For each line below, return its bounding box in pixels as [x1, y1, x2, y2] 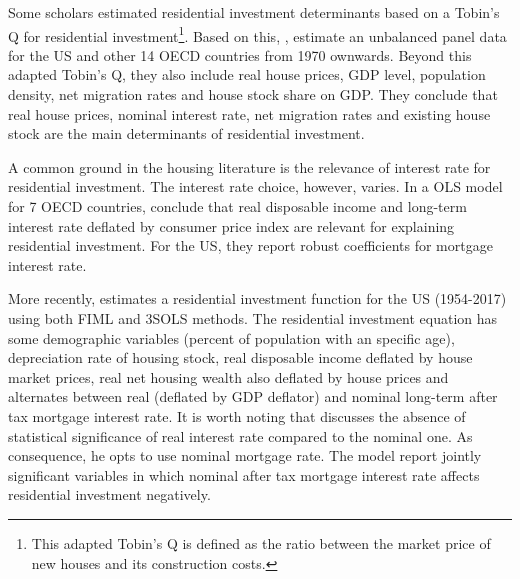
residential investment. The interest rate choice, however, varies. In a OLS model [8, 176, 503, 197]
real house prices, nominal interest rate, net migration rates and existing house [8, 103, 491, 124]
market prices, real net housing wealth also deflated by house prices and [8, 366, 449, 387]
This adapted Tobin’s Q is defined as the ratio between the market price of [31, 532, 491, 553]
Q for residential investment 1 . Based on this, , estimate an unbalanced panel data [8, 22, 507, 46]
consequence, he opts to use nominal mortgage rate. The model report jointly [8, 445, 482, 466]
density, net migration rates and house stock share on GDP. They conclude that [8, 84, 498, 105]
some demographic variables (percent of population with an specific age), [8, 327, 455, 348]
